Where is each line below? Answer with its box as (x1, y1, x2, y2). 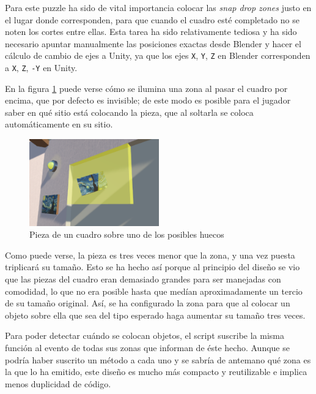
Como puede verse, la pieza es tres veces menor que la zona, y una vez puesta (5, 248, 295, 261)
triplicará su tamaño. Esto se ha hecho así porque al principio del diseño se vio (5, 260, 300, 273)
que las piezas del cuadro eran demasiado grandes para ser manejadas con (5, 273, 281, 286)
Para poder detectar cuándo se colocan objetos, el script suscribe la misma (5, 329, 284, 342)
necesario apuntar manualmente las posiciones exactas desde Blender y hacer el (5, 37, 301, 50)
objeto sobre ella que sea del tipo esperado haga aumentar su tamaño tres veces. (5, 308, 306, 321)
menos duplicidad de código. (5, 377, 111, 390)
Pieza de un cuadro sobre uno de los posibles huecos (29, 228, 224, 241)
